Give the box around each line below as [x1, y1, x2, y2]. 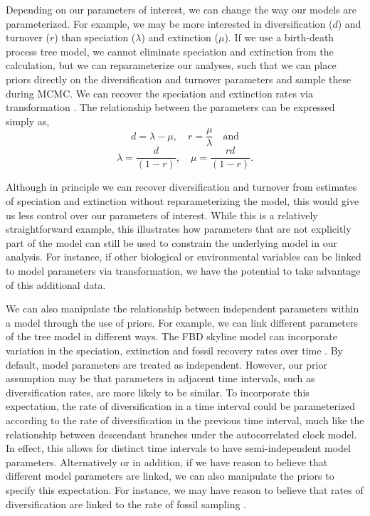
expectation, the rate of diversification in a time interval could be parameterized [6, 399, 356, 414]
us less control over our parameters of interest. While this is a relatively [6, 207, 318, 222]
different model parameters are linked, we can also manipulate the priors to [6, 468, 334, 483]
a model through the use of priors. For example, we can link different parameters [6, 315, 358, 330]
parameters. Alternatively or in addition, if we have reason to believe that [6, 454, 328, 469]
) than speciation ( [54, 30, 136, 45]
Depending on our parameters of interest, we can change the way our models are [6, 2, 356, 16]
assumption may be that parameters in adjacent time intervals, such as [6, 371, 315, 386]
